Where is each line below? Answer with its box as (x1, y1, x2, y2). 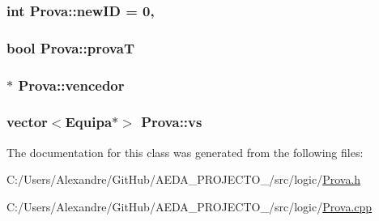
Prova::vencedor (18, 74, 125, 95)
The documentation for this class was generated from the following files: (6, 143, 364, 160)
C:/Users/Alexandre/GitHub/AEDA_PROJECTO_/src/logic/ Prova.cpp (6, 198, 373, 215)
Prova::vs (141, 112, 202, 132)
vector (6, 112, 48, 132)
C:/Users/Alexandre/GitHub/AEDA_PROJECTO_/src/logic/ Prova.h (6, 171, 361, 188)
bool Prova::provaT (6, 37, 134, 57)
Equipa (65, 112, 113, 132)
